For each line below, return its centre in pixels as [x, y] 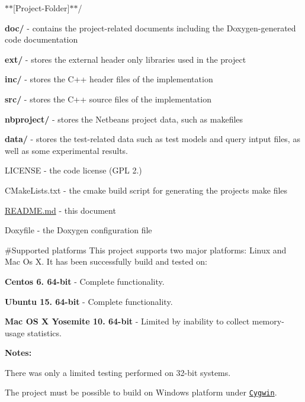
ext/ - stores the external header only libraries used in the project [126, 59]
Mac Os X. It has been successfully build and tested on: [106, 261]
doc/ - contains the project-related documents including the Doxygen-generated [150, 28]
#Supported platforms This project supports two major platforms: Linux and [146, 250]
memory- [268, 321]
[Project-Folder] [41, 8]
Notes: [18, 353]
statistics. [44, 332]
